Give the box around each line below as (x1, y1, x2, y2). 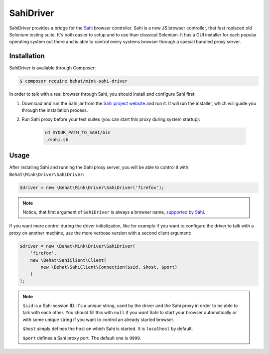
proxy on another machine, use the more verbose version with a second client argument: (9, 230, 192, 236)
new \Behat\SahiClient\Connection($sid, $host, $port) (40, 264, 178, 270)
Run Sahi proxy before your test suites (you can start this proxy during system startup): (21, 116, 200, 122)
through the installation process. (21, 107, 88, 113)
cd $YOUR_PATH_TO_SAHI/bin (44, 130, 111, 136)
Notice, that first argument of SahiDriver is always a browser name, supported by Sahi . (22, 209, 205, 215)
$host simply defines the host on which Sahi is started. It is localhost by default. (22, 326, 193, 332)
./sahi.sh (44, 137, 69, 142)
